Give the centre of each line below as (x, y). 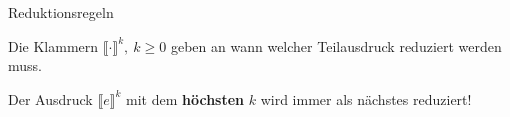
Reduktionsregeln (61, 12)
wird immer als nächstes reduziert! (366, 98)
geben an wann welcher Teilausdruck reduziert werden (336, 45)
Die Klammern (53, 45)
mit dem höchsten (185, 98)
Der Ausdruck (50, 98)
